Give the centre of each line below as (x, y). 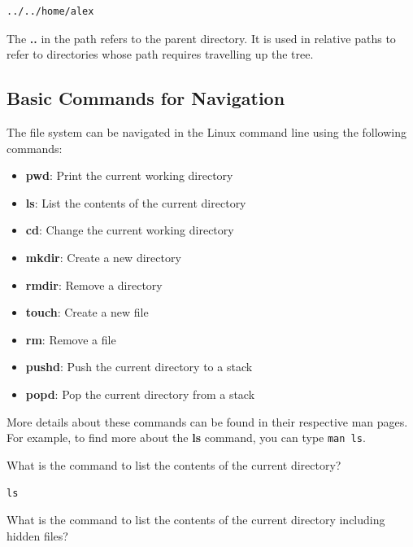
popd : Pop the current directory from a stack (140, 394)
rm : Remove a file (71, 339)
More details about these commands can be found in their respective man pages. (207, 421)
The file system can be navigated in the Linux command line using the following (206, 131)
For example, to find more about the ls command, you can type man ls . (186, 438)
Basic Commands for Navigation (146, 98)
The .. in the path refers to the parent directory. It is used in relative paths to (201, 38)
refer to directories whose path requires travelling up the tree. (160, 54)
